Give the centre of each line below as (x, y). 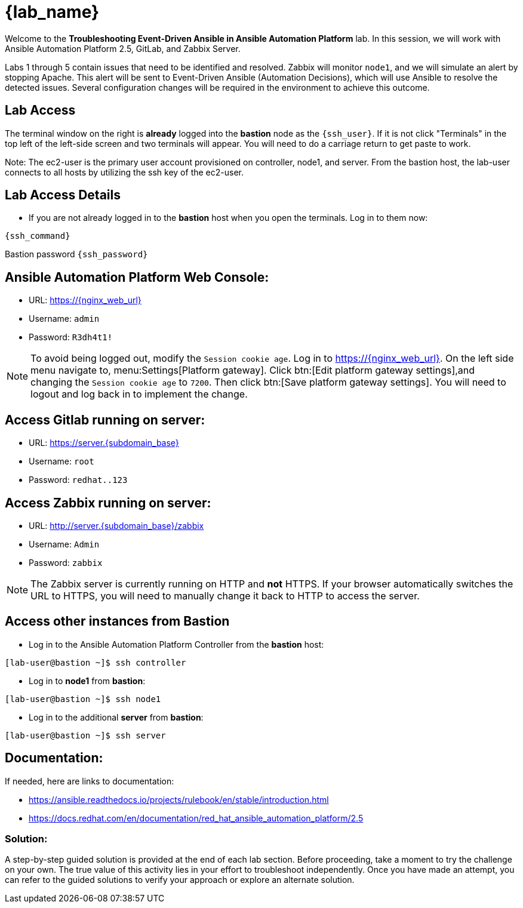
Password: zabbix (66, 562)
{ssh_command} (38, 236)
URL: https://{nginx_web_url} (85, 300)
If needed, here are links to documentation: (90, 781)
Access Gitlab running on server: (105, 420)
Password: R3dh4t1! (71, 337)
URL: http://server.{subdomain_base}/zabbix (116, 525)
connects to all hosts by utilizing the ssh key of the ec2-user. (124, 172)
